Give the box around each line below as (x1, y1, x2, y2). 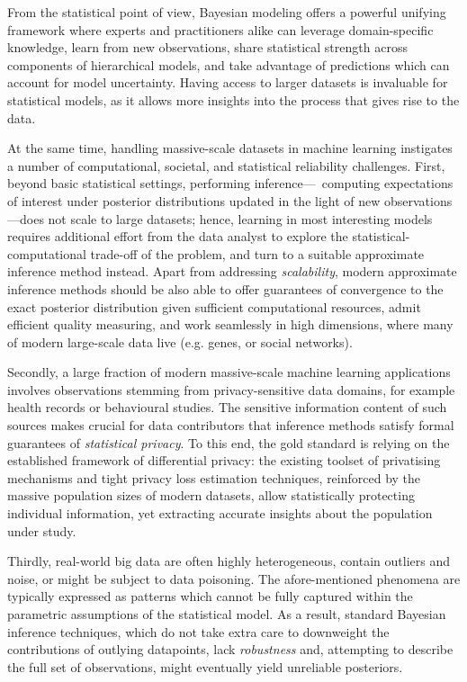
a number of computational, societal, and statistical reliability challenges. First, (7, 156, 445, 175)
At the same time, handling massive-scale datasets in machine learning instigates (7, 139, 453, 157)
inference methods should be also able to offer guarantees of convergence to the (7, 279, 444, 298)
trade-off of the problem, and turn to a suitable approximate (90, 244, 425, 263)
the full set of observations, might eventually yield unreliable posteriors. (7, 657, 403, 676)
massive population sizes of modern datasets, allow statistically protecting (7, 486, 415, 505)
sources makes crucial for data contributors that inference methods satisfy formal (7, 416, 454, 435)
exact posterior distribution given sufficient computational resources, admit (7, 297, 421, 316)
